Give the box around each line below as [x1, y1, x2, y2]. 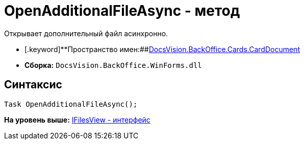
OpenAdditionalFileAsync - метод [4, 2, 240, 19]
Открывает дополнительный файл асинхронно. [4, 29, 168, 38]
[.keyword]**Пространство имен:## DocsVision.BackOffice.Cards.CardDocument [24, 44, 300, 54]
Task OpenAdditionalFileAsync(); [4, 100, 138, 108]
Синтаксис [4, 78, 62, 91]
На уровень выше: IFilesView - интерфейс [4, 115, 150, 124]
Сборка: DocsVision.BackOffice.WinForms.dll [24, 60, 202, 69]
